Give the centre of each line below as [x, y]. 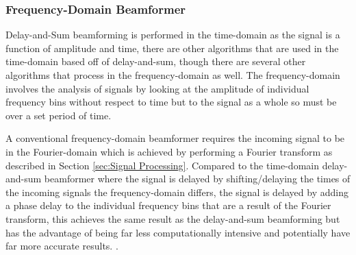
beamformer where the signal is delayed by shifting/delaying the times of [197, 179]
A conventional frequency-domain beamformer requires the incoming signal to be [175, 138]
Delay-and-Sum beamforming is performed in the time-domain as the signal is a [173, 35]
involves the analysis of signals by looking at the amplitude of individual [157, 88]
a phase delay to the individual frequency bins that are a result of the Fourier [168, 205]
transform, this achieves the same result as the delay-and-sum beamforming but [173, 218]
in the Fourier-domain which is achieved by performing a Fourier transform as [169, 151]
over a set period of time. [59, 115]
